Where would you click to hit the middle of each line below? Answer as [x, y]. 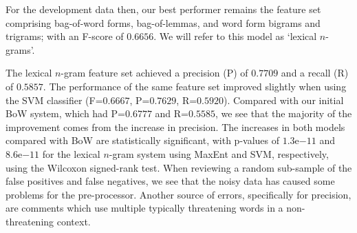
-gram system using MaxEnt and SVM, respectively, [219, 153]
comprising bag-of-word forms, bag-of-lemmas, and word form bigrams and [163, 22]
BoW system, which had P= [65, 113]
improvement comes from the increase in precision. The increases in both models [175, 126]
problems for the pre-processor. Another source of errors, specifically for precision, [178, 194]
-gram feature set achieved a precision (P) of [154, 73]
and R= [172, 113]
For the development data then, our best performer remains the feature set [163, 9]
